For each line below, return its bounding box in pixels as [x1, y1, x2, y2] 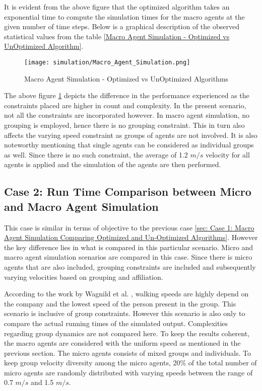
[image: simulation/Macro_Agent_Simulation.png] [24, 58, 190, 66]
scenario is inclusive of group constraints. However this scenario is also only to [4, 308, 245, 319]
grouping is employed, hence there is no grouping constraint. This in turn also [4, 120, 245, 130]
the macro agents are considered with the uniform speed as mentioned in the [4, 338, 241, 348]
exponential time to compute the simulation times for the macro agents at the [4, 11, 245, 22]
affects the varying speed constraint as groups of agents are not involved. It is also [4, 129, 257, 140]
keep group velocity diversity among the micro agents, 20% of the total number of [4, 357, 257, 368]
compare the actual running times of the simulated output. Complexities [4, 318, 228, 328]
